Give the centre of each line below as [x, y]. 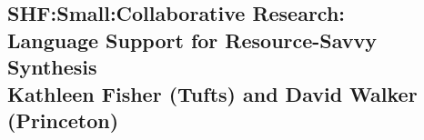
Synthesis [52, 67]
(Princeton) [63, 120]
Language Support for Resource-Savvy [192, 40]
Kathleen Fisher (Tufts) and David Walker [212, 93]
